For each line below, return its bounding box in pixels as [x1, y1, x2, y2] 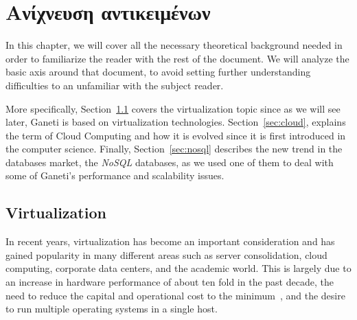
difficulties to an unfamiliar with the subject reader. [5, 78, 224, 92]
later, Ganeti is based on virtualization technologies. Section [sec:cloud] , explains [5, 115, 346, 129]
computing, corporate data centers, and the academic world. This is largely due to [5, 261, 352, 275]
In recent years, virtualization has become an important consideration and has [5, 234, 335, 249]
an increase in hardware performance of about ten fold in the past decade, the [5, 275, 334, 289]
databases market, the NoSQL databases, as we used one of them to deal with [5, 155, 334, 169]
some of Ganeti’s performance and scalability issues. [5, 168, 224, 183]
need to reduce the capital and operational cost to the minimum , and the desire [5, 288, 345, 302]
